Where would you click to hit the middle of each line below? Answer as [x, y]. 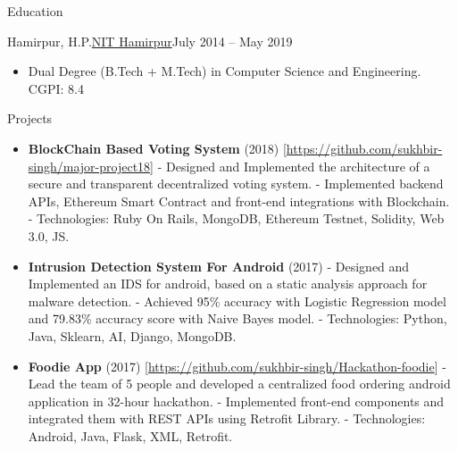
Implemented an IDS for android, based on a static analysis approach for [228, 284]
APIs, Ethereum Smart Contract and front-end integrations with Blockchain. [239, 200]
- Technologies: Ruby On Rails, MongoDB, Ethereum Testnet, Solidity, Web [236, 218]
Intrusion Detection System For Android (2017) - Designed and [219, 266]
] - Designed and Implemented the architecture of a [290, 166]
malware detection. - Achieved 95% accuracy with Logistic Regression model [237, 301]
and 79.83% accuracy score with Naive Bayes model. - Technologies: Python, [237, 318]
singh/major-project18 [89, 166]
